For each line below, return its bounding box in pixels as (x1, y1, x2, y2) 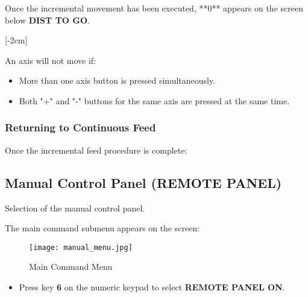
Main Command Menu (29, 260, 113, 273)
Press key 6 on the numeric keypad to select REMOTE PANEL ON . (19, 281, 285, 293)
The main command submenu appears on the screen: (5, 222, 200, 234)
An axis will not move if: (5, 54, 96, 66)
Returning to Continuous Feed (5, 120, 156, 135)
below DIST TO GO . (5, 13, 90, 26)
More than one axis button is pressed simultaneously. (19, 74, 216, 87)
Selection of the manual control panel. (5, 201, 145, 214)
